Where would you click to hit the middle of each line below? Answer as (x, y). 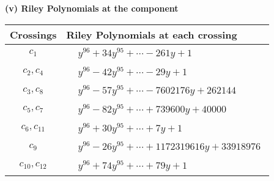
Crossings (33, 34)
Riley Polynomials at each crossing (152, 34)
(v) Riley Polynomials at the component (92, 8)
